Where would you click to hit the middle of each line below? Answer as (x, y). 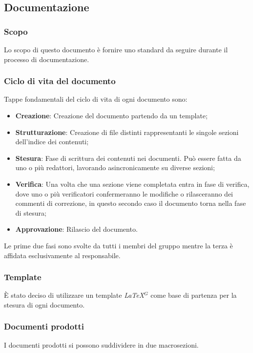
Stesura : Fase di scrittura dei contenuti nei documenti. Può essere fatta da (128, 158)
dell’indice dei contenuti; (52, 142)
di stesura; (31, 212)
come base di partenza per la (194, 295)
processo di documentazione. (47, 59)
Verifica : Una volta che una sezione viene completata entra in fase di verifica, (132, 184)
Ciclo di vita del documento (60, 81)
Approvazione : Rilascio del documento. (76, 229)
